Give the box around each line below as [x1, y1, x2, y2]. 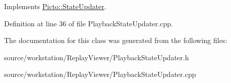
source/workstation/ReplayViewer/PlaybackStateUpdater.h [4, 52, 189, 62]
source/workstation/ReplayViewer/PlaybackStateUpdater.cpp [4, 69, 196, 79]
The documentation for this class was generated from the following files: [4, 35, 227, 46]
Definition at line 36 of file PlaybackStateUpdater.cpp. [4, 18, 173, 28]
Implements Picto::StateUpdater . [4, 1, 106, 11]
